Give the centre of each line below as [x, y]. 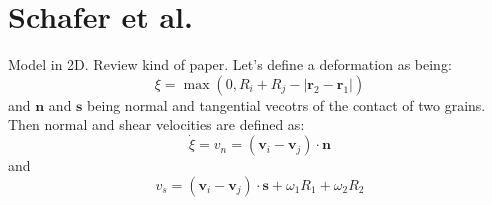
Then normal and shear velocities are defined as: [156, 124]
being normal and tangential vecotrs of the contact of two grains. [286, 104]
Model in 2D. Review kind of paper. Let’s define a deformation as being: [230, 64]
